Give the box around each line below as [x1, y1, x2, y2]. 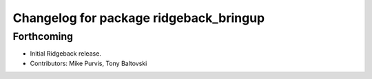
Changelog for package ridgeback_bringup [12, 10, 265, 25]
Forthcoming [12, 30, 74, 43]
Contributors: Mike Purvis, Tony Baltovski [30, 59, 147, 67]
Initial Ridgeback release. [30, 49, 101, 58]
